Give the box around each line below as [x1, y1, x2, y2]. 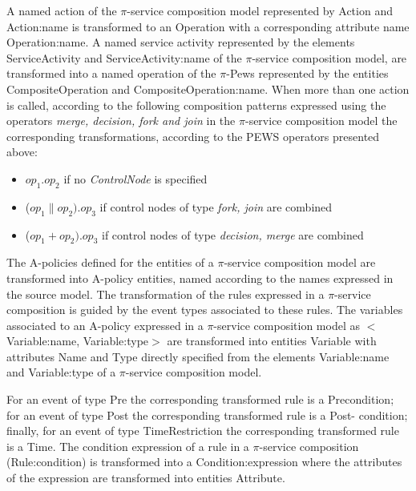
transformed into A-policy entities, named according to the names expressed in [6, 269, 394, 286]
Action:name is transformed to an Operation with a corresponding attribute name [6, 18, 410, 34]
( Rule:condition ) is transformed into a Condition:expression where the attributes [6, 453, 402, 470]
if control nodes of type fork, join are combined [99, 198, 333, 215]
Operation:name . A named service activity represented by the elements [6, 34, 355, 50]
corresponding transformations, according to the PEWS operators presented [6, 127, 380, 144]
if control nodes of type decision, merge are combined [101, 226, 364, 243]
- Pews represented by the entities [226, 65, 389, 82]
